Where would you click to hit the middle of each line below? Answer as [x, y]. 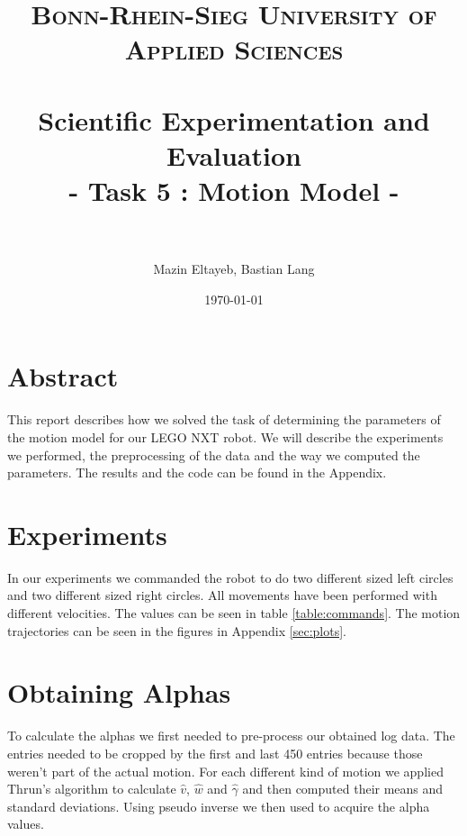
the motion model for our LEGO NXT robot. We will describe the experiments [225, 436]
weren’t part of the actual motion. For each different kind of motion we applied [225, 771]
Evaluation [234, 154]
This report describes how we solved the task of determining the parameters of [224, 419]
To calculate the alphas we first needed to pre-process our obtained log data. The [231, 736]
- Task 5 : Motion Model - [234, 191]
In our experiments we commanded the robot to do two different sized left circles [230, 577]
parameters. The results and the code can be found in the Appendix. [197, 473]
